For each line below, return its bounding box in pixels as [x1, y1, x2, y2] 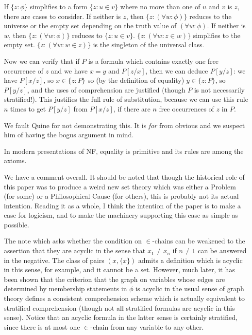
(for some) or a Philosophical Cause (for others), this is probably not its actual [4, 191, 239, 201]
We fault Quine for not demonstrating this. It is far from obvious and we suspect [4, 120, 245, 130]
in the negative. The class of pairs [4, 255, 104, 265]
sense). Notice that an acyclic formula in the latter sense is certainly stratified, [4, 312, 237, 322]
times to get [10, 103, 46, 113]
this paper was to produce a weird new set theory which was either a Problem [4, 181, 236, 191]
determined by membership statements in [4, 283, 127, 294]
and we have [50, 65, 88, 75]
